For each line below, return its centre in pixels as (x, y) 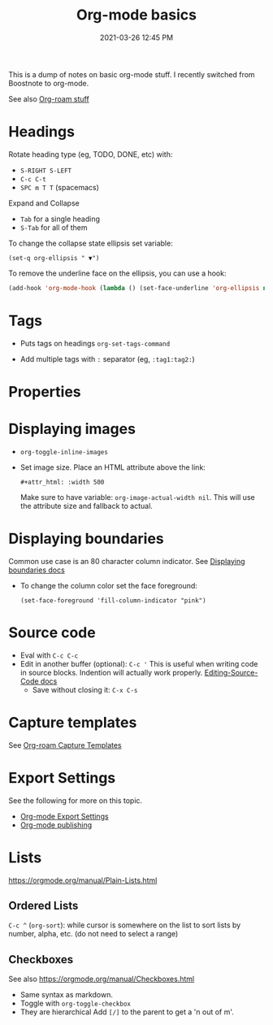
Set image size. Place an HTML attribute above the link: (113, 467)
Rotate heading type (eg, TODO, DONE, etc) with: (91, 154)
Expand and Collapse (44, 203)
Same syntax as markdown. (67, 995)
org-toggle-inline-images (64, 452)
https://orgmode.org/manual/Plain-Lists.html (83, 880)
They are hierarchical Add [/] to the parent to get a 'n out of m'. (127, 1012)
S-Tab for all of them (54, 227)
